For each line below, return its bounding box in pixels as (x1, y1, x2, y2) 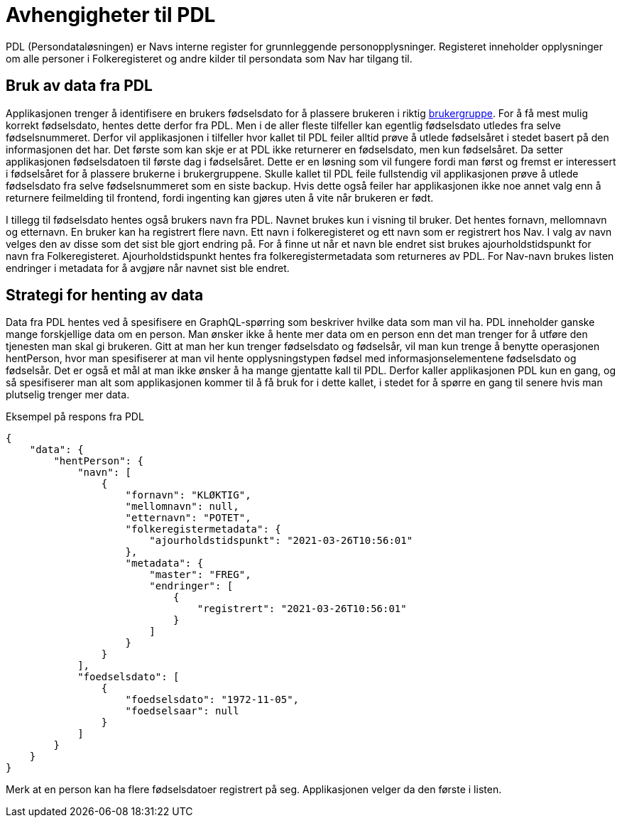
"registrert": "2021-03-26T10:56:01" (197, 603, 407, 615)
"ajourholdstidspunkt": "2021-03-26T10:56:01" (149, 535, 413, 547)
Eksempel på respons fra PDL (6, 410, 144, 423)
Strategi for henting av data (6, 286, 204, 305)
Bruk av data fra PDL (6, 77, 153, 95)
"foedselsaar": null (125, 705, 239, 717)
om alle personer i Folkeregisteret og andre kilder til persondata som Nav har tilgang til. (6, 52, 413, 65)
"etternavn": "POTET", (125, 512, 251, 524)
